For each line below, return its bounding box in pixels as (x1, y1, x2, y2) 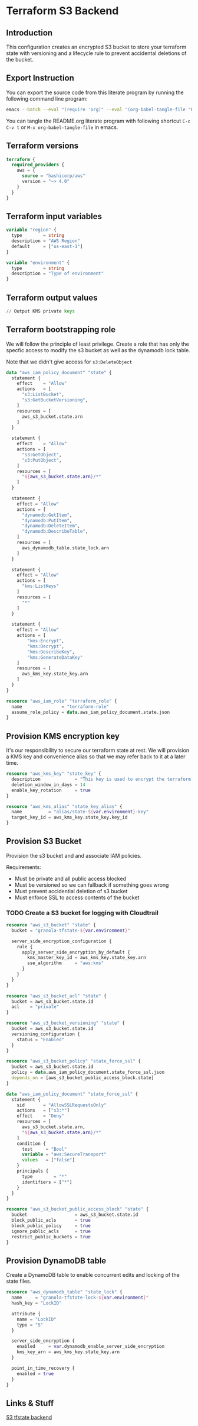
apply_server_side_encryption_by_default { (21, 949, 131, 955)
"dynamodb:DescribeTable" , (21, 529, 88, 535)
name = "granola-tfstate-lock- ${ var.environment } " (11, 1295, 149, 1301)
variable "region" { (6, 227, 57, 233)
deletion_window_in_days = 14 (11, 781, 85, 788)
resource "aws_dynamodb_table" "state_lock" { (6, 1289, 123, 1295)
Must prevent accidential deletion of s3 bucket (14, 887, 128, 894)
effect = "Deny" (16, 1113, 65, 1119)
